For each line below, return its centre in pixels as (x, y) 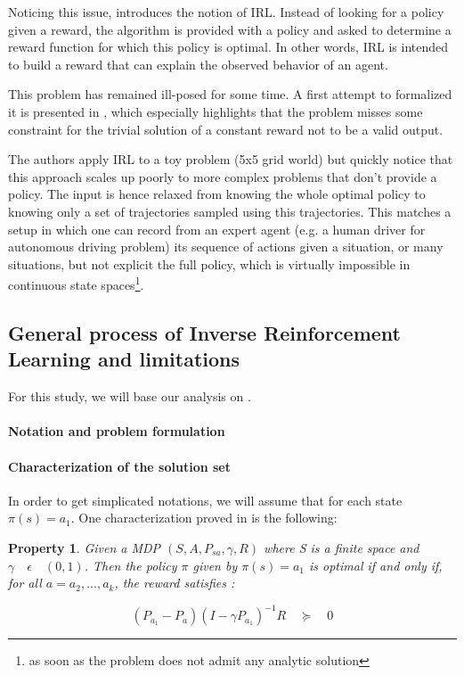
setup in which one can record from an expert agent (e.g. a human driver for (217, 229)
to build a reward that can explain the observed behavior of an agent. (198, 64)
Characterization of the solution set (119, 466)
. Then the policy (130, 565)
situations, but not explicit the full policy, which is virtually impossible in (209, 263)
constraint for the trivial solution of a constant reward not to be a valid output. (226, 129)
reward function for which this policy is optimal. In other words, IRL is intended (228, 47)
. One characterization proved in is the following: (204, 518)
